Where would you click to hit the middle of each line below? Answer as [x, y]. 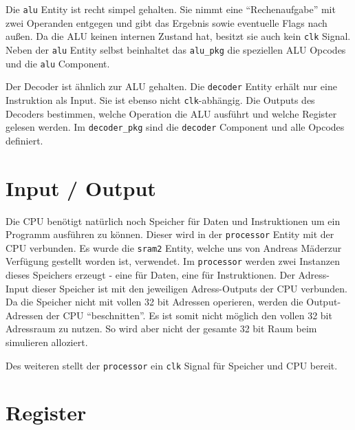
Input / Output [81, 187]
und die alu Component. [58, 63]
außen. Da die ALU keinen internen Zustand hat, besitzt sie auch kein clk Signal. [178, 36]
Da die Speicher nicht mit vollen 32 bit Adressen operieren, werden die [154, 302]
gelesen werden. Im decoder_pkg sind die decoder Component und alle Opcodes [175, 127]
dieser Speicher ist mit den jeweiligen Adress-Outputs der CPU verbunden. [190, 288]
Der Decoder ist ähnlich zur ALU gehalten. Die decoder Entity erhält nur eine [171, 86]
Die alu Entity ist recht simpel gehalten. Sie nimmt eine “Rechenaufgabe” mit [171, 9]
